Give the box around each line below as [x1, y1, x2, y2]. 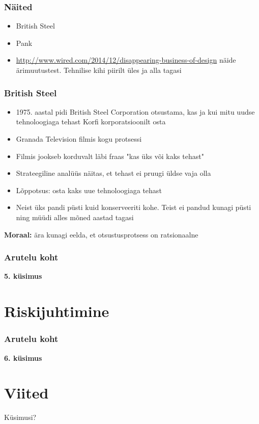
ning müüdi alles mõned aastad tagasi [16, 211, 134, 222]
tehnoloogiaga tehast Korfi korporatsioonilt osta [16, 116, 166, 127]
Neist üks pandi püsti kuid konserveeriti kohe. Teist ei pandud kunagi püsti [16, 202, 251, 213]
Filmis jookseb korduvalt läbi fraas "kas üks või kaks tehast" [16, 150, 204, 161]
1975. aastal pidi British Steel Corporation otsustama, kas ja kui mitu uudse [16, 106, 255, 117]
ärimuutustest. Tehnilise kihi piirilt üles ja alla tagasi [16, 65, 182, 75]
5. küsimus [4, 271, 42, 281]
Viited [4, 382, 49, 403]
